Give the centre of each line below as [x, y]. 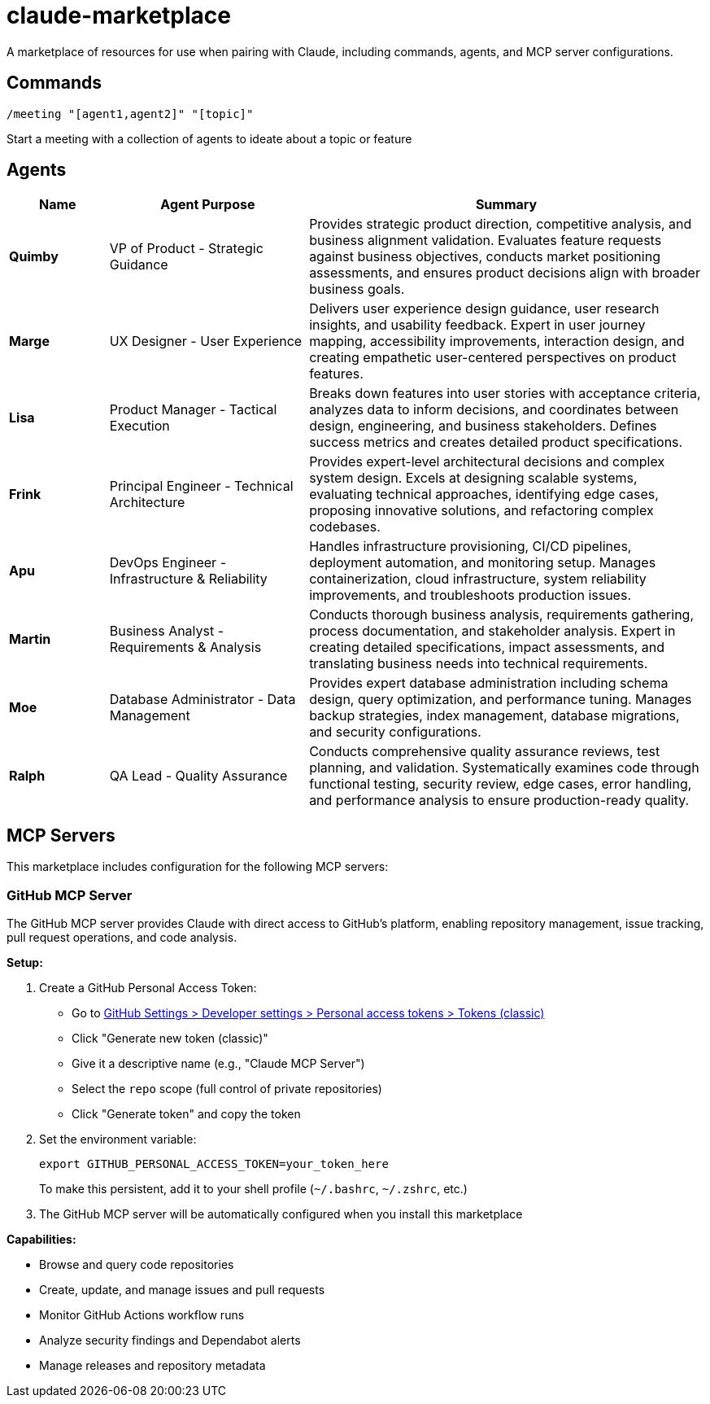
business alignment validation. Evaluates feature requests [486, 241]
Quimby [34, 257]
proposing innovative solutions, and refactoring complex [481, 511]
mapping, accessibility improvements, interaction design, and [497, 341]
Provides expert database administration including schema [489, 683]
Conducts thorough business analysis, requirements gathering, [502, 615]
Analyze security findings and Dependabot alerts [170, 1341]
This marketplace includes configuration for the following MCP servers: [198, 867]
